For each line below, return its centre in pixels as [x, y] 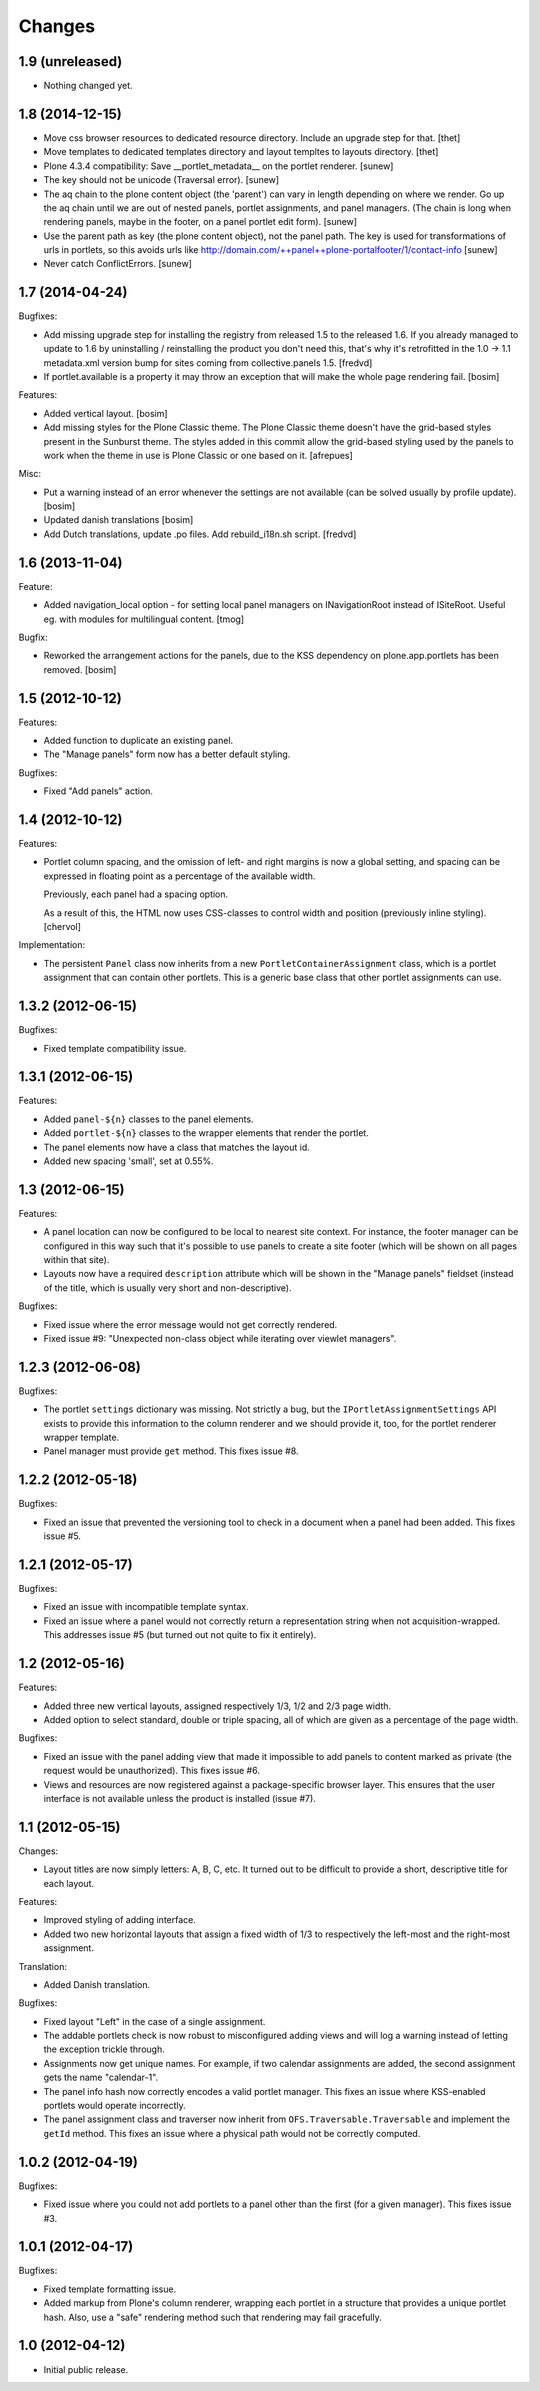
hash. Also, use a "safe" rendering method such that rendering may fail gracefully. [212, 2317]
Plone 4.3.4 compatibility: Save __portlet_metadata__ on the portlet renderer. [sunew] [218, 166]
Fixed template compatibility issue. [115, 1048]
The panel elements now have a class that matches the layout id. [176, 1147]
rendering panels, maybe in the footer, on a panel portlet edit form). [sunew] [200, 222]
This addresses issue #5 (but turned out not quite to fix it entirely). [180, 1635]
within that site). [76, 1260]
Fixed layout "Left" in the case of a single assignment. [154, 2021]
